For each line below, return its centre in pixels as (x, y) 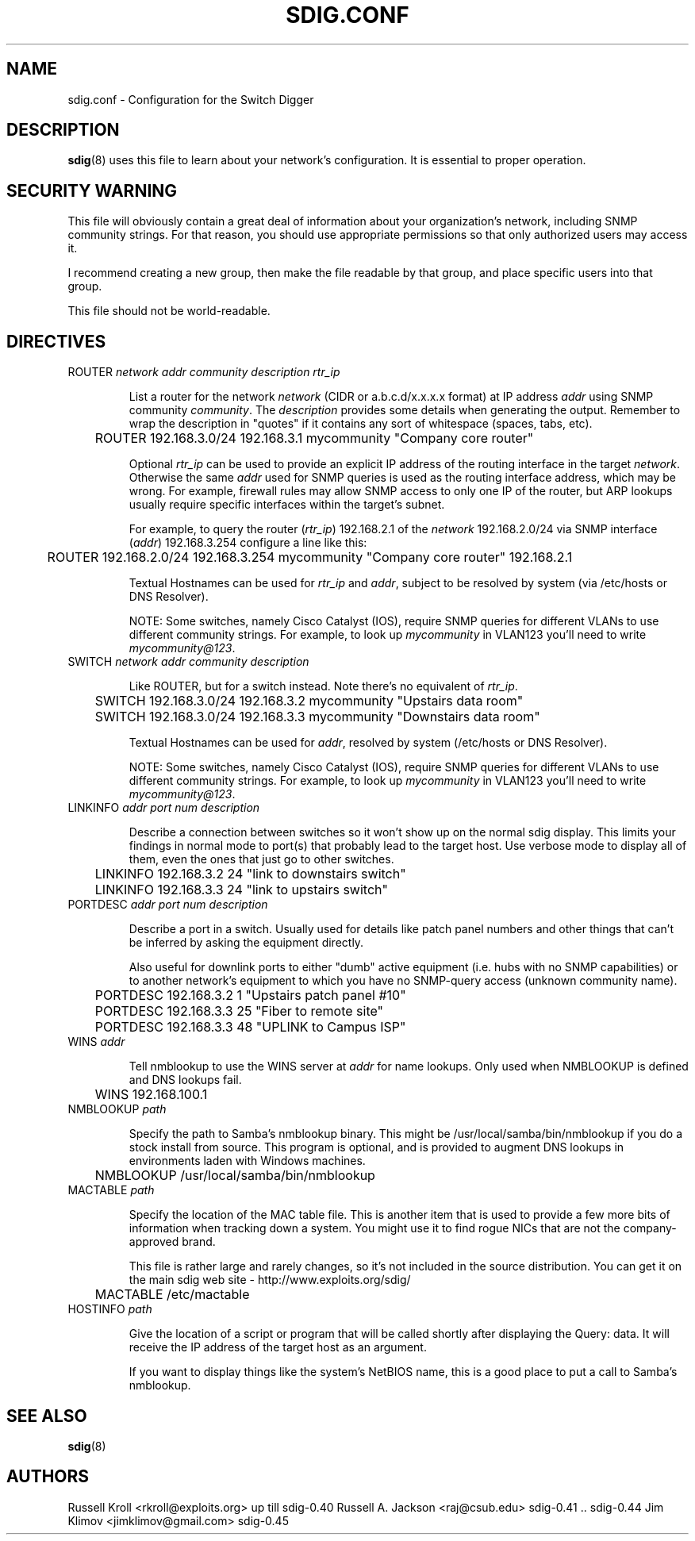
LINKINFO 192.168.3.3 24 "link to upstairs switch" (241, 890)
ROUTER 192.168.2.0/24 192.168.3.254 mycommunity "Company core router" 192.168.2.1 (310, 557)
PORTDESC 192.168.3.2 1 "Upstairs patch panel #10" (250, 995)
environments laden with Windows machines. (247, 1161)
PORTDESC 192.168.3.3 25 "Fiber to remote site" (239, 1011)
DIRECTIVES (56, 341)
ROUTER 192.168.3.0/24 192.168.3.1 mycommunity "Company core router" (314, 438)
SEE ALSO (47, 1416)
